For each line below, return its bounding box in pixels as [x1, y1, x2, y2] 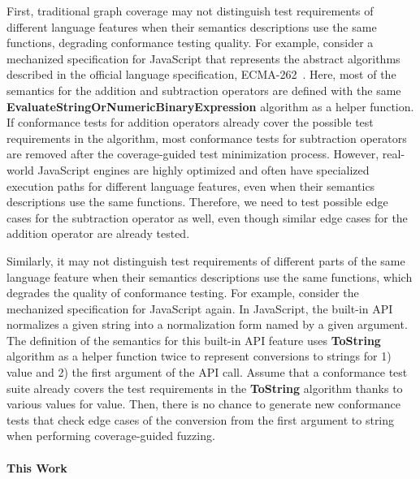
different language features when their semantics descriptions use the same [6, 18, 377, 35]
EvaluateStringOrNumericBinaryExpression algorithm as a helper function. [6, 97, 414, 114]
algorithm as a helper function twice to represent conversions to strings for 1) [6, 347, 392, 365]
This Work [6, 459, 67, 476]
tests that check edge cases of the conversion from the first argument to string [6, 411, 395, 428]
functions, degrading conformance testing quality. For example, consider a [6, 34, 374, 51]
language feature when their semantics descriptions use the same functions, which [6, 268, 413, 285]
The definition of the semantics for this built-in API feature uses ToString [6, 331, 381, 348]
